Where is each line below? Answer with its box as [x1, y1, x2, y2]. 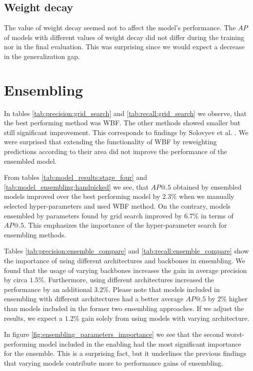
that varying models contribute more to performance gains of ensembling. [4, 357, 223, 368]
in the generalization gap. [4, 51, 80, 61]
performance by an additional [4, 284, 92, 294]
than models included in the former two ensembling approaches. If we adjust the [4, 303, 244, 313]
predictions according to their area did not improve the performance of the [4, 146, 227, 156]
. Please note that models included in [108, 284, 220, 294]
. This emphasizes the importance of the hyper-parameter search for [24, 220, 227, 230]
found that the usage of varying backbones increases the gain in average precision [4, 265, 247, 275]
